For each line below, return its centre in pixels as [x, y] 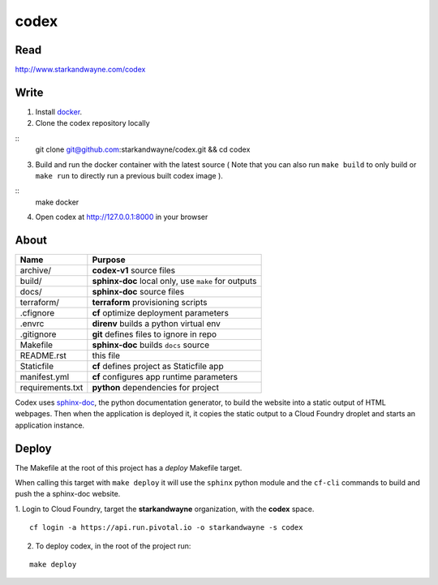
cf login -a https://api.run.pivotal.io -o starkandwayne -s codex [166, 528]
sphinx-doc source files [138, 292]
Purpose [109, 260]
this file [106, 355]
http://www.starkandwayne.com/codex [80, 70]
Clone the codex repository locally [92, 123]
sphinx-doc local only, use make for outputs [174, 281]
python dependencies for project [155, 387]
